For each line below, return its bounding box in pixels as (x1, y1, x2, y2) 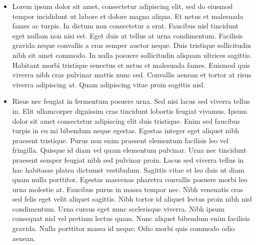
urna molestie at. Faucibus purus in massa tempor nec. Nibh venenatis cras (12, 184, 243, 194)
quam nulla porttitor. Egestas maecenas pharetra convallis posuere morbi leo (12, 174, 247, 185)
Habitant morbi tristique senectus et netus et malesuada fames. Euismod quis (12, 59, 250, 70)
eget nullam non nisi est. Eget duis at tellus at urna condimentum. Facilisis (12, 30, 243, 40)
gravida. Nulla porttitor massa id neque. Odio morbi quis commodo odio (12, 223, 235, 234)
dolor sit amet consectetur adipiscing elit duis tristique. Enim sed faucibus (12, 115, 240, 126)
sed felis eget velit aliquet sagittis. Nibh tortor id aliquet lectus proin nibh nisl (12, 194, 252, 204)
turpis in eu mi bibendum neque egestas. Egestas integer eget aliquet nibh (12, 125, 239, 136)
